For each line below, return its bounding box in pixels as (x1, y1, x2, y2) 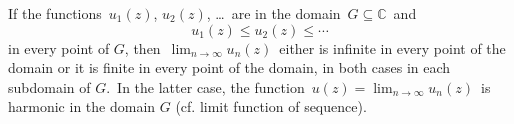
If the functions (8, 3, 102, 23)
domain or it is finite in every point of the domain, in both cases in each (8, 57, 451, 78)
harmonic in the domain (8, 96, 156, 117)
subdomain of (8, 76, 91, 97)
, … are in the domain (206, 3, 341, 23)
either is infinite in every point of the (279, 37, 506, 58)
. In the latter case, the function (106, 76, 305, 97)
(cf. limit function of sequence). (175, 96, 367, 117)
